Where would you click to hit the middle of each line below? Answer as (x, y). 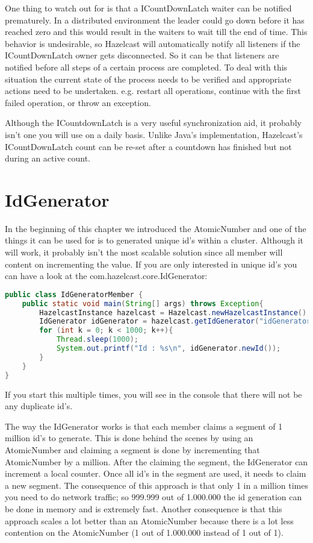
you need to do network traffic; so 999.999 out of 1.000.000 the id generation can (153, 497)
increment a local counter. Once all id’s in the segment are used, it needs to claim (156, 473)
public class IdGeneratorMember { (74, 294)
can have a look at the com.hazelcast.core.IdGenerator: (106, 276)
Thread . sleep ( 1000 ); (97, 340)
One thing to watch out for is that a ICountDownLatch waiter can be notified (148, 8)
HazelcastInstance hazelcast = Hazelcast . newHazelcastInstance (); (175, 312)
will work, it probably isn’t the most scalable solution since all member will (144, 252)
